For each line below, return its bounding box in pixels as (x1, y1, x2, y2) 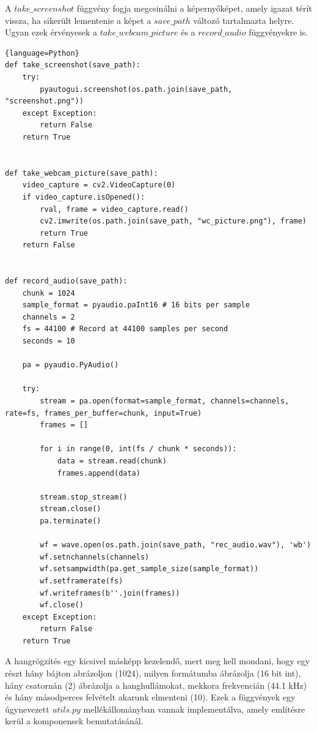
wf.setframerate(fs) (40, 576, 123, 585)
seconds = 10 (22, 337, 75, 346)
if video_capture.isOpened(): (22, 192, 145, 201)
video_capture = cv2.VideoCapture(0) (22, 181, 176, 190)
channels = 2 (22, 312, 75, 321)
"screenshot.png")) (5, 97, 84, 106)
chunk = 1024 (22, 288, 75, 298)
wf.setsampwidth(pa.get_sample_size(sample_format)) (40, 564, 259, 574)
